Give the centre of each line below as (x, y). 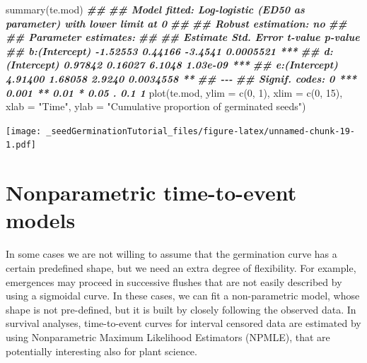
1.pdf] (21, 145)
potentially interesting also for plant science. (101, 351)
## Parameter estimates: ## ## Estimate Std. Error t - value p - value (183, 37)
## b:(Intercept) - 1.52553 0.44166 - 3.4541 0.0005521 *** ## (163, 50)
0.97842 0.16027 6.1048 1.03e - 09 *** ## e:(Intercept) (200, 65)
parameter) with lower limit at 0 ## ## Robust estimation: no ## (176, 23)
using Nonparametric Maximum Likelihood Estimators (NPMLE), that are (168, 337)
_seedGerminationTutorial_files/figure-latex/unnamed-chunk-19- (200, 131)
